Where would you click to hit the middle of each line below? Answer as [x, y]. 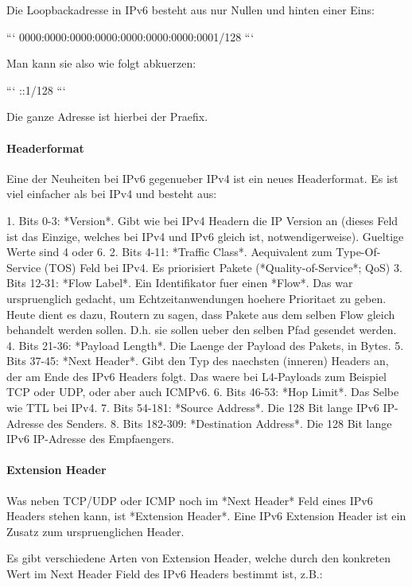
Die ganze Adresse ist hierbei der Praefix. [107, 117]
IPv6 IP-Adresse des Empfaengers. [90, 439]
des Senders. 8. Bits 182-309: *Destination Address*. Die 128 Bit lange [220, 423]
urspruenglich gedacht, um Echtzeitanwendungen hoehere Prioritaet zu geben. [196, 298]
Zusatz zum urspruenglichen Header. [95, 531]
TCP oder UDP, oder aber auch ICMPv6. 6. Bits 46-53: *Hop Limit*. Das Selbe [203, 392]
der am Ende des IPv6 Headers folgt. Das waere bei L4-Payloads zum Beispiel [197, 376]
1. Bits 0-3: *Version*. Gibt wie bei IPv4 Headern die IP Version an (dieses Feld [202, 220]
